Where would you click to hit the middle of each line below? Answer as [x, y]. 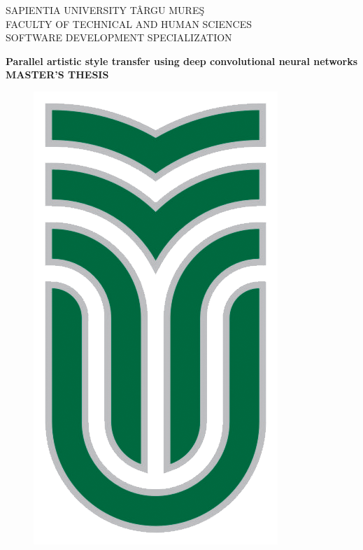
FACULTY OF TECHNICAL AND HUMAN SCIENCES [129, 23]
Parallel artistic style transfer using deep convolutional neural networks [182, 61]
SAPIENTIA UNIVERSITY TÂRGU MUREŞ [105, 10]
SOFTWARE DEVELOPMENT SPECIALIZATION [119, 37]
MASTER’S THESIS [57, 75]
